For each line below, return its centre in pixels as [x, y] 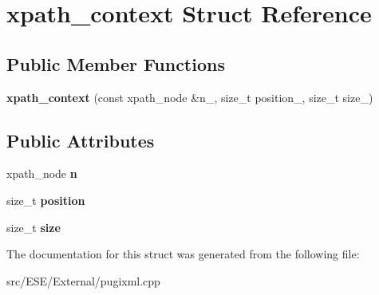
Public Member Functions [116, 63]
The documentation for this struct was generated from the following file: [183, 254]
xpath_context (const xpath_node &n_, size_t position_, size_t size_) [190, 97]
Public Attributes [81, 140]
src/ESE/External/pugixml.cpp [83, 280]
